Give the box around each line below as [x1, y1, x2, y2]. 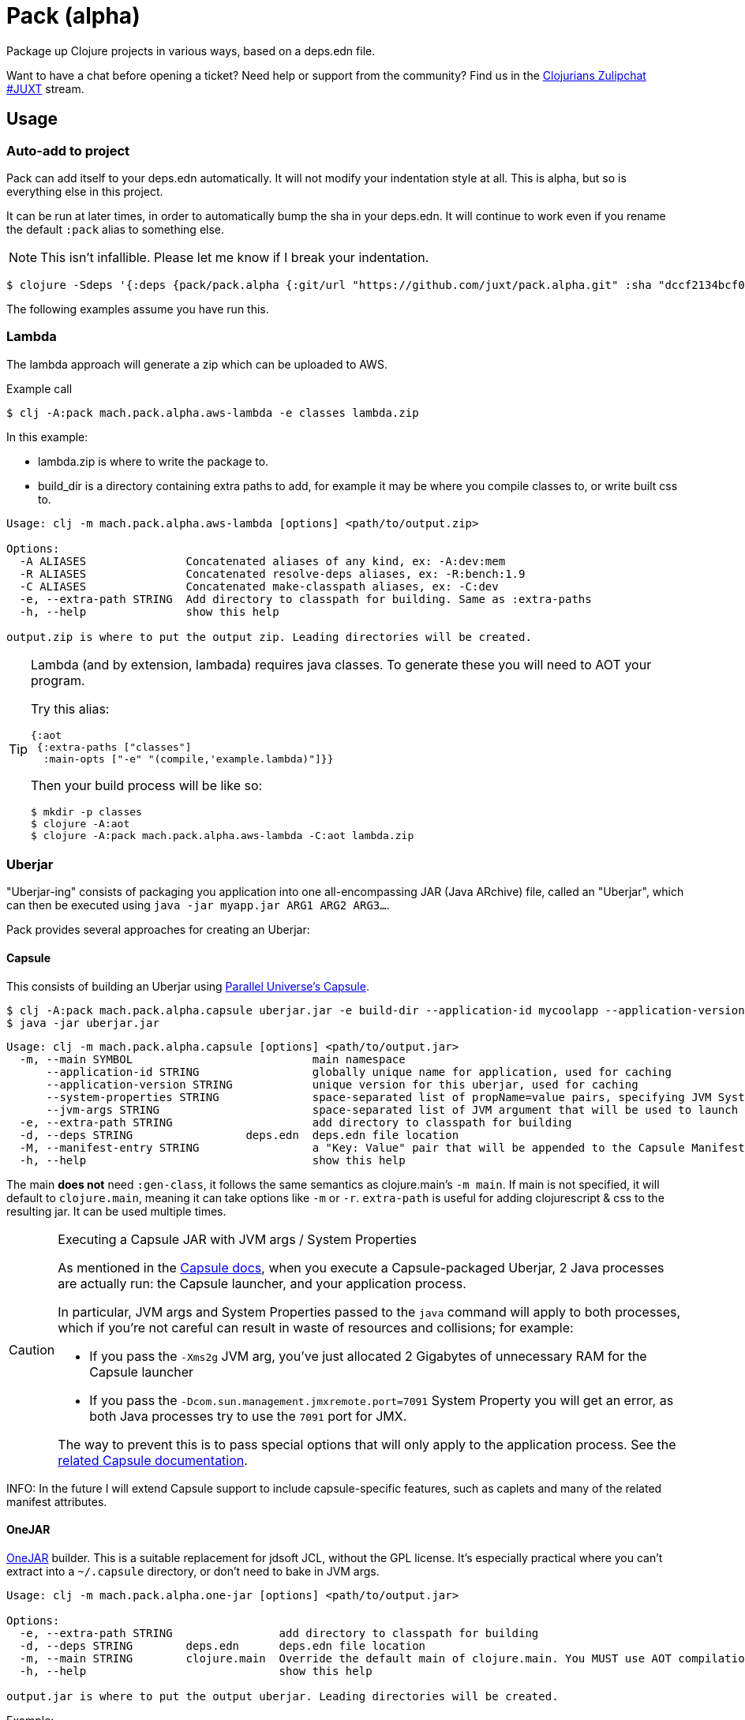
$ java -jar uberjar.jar [6, 1016, 159, 1029]
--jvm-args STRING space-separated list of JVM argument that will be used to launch [46, 1103, 739, 1116]
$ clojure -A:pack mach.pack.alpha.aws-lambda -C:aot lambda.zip [31, 829, 414, 841]
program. [31, 672, 85, 688]
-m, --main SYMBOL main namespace [19, 1052, 406, 1066]
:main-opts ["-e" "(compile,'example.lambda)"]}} [43, 752, 334, 765]
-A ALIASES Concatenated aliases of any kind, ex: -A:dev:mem [19, 554, 506, 568]
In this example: [6, 429, 88, 444]
